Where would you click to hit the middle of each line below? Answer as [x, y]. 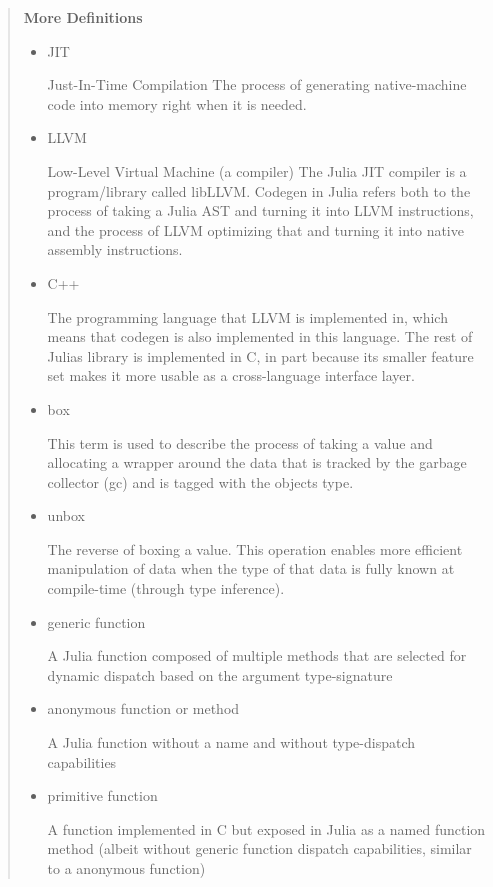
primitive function [102, 795]
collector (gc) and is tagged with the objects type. [200, 481]
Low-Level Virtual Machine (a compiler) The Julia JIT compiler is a [257, 170]
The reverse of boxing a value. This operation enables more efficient [255, 548]
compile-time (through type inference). [166, 588]
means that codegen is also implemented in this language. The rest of [260, 336]
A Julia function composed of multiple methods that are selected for [257, 655]
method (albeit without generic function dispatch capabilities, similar [259, 848]
